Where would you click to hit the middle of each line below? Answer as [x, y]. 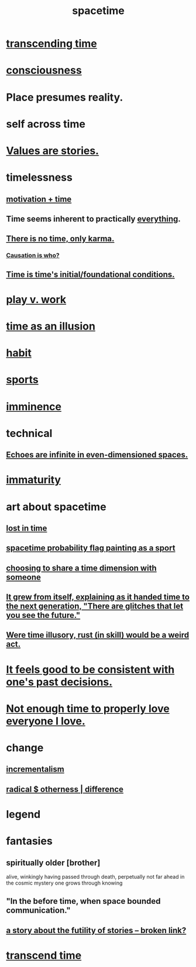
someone [23, 577]
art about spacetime [56, 507]
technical [29, 433]
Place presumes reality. [65, 97]
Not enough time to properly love [88, 708]
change [25, 748]
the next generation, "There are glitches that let [94, 606]
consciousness [44, 70]
